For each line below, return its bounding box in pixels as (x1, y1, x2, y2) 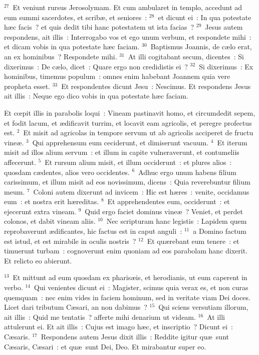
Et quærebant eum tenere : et (147, 235, 239, 246)
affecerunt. (4, 156, 36, 167)
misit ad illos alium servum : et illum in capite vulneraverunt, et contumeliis (4, 147, 239, 157)
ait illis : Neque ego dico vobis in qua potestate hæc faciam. (4, 91, 188, 101)
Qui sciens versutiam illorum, (158, 302, 248, 312)
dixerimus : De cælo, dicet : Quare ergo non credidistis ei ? (4, 61, 188, 71)
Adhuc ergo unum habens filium (138, 166, 236, 177)
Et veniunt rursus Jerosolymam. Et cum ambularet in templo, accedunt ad (13, 2, 242, 12)
